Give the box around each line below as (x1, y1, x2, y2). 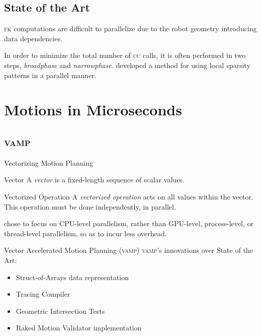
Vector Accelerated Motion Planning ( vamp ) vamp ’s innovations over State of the (4, 245, 253, 255)
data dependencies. (4, 33, 63, 43)
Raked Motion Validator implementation (16, 322, 142, 333)
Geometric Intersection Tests (16, 305, 105, 316)
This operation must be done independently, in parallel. (4, 201, 176, 212)
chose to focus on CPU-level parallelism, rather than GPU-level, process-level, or (4, 218, 254, 229)
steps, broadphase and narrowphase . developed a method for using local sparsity (4, 59, 251, 70)
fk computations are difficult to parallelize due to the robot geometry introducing (4, 23, 257, 34)
